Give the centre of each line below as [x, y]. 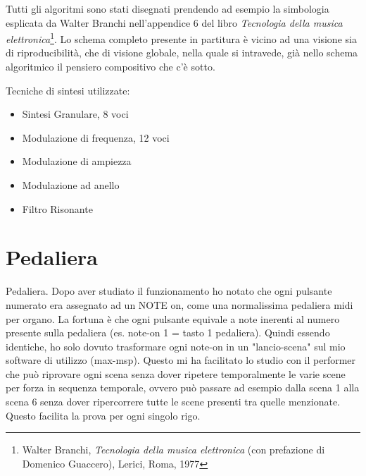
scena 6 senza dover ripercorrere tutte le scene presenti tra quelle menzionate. [173, 402]
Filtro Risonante [57, 208]
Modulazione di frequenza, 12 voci [96, 137]
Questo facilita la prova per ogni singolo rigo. [103, 415]
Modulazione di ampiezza [77, 161]
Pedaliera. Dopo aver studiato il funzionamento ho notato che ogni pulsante [169, 291]
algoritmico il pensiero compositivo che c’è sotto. [111, 67]
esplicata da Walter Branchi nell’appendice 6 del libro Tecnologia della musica [174, 22]
